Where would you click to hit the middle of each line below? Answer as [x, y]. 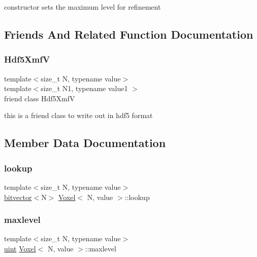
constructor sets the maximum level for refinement [83, 7]
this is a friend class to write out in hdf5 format [78, 115]
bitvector [18, 197]
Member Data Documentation [85, 143]
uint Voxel [20, 248]
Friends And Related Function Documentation [129, 34]
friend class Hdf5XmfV [40, 98]
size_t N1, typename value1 [84, 88]
